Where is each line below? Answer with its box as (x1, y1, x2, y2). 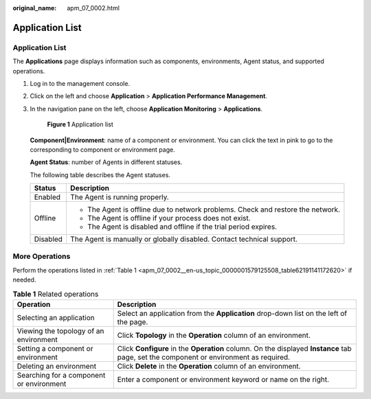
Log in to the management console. (30, 79, 131, 87)
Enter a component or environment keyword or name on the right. (117, 374, 330, 384)
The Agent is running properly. (69, 192, 170, 202)
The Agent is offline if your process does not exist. (87, 214, 251, 223)
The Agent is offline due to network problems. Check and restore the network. (87, 205, 340, 214)
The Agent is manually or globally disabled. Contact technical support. (69, 234, 298, 244)
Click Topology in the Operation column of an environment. (117, 330, 311, 340)
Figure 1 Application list (47, 120, 113, 128)
